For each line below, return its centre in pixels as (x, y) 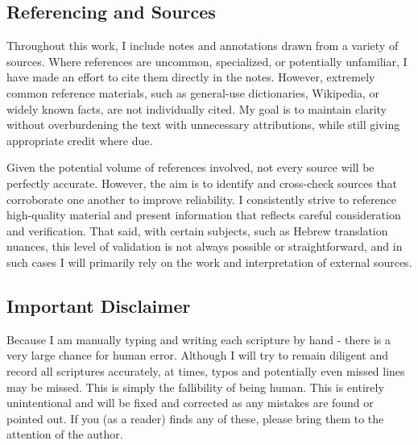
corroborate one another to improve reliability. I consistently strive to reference (201, 199)
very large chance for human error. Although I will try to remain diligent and (198, 355)
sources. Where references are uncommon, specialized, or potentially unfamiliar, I (207, 61)
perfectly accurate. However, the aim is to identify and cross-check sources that (202, 183)
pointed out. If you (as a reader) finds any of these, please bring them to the (195, 418)
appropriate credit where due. (80, 140)
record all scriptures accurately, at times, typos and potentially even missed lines (206, 370)
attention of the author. (65, 434)
